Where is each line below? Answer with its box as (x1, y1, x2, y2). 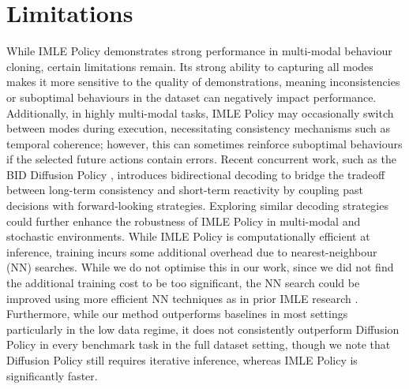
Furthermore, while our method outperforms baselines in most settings (6, 305, 348, 322)
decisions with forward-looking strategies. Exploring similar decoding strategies (6, 197, 388, 214)
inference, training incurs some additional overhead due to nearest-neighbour (6, 243, 377, 260)
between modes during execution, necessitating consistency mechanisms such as (6, 120, 390, 137)
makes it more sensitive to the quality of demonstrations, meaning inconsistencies (6, 73, 400, 90)
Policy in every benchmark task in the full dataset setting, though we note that (6, 336, 391, 353)
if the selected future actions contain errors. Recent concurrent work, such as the (6, 151, 396, 167)
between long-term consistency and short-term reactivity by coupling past (6, 181, 363, 198)
